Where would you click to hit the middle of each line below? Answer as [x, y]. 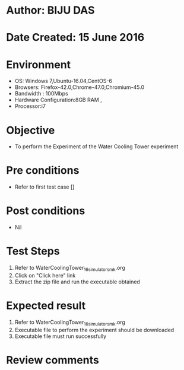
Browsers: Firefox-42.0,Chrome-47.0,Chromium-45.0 [80, 87]
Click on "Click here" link [45, 275]
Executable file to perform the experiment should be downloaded [94, 330]
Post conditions [46, 211]
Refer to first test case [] [45, 187]
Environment [39, 64]
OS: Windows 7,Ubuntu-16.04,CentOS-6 [64, 81]
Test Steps [33, 251]
